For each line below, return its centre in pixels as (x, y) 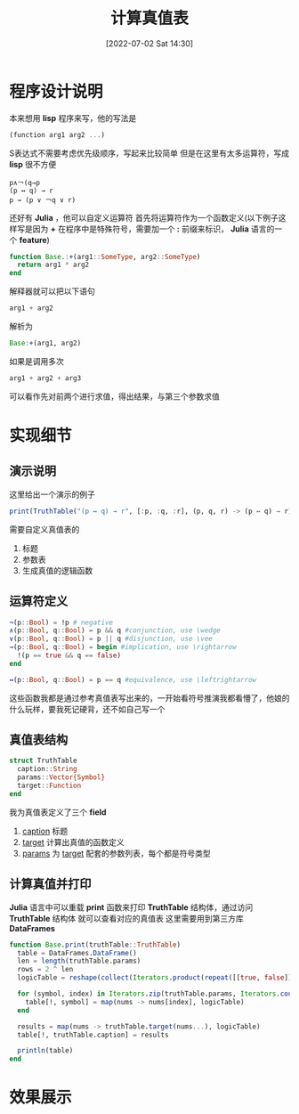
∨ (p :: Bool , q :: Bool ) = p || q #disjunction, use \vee (111, 639)
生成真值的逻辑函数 (57, 570)
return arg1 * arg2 (53, 265)
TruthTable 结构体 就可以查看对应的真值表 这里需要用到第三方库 (127, 918)
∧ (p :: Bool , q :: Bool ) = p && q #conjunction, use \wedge (115, 630)
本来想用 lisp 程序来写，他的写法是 (73, 118)
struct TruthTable (43, 761)
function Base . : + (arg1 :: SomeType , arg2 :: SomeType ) (105, 256)
